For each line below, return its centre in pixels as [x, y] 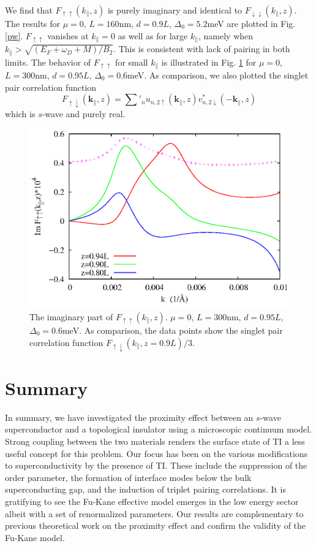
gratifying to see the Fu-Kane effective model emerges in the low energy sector [152, 501]
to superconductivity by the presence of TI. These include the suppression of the [156, 465]
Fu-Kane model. [35, 537]
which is [20, 114]
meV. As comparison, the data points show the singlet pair [172, 330]
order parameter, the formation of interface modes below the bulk [128, 477]
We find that [29, 10]
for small [132, 62]
